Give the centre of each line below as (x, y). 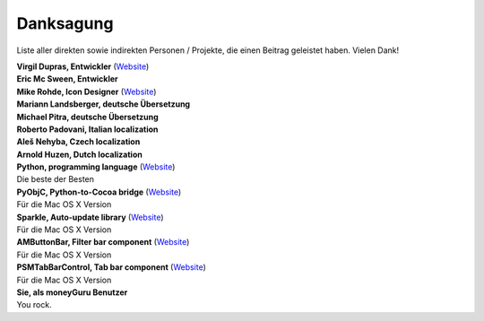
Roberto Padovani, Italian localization (87, 129)
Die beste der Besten (55, 179)
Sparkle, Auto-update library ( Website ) (91, 217)
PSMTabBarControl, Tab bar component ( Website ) (111, 267)
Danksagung (65, 23)
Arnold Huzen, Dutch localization (79, 154)
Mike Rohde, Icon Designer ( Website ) (86, 91)
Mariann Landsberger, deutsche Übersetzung (104, 104)
